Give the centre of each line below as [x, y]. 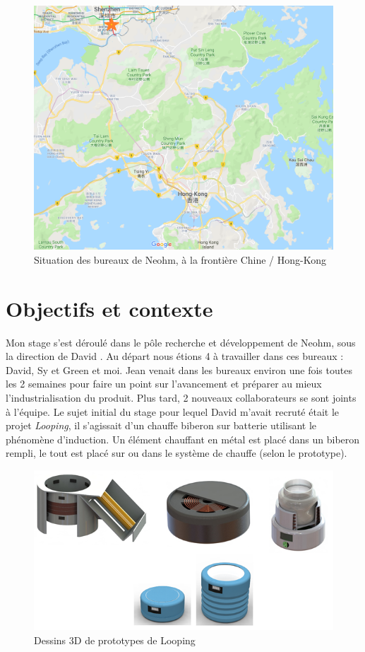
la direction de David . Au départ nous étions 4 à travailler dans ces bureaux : [175, 356]
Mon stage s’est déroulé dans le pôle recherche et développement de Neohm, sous [181, 342]
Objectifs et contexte [109, 308]
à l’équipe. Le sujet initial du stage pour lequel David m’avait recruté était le [172, 411]
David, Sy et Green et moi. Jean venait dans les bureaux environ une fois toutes [179, 369]
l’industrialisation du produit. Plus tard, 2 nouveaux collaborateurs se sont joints [181, 398]
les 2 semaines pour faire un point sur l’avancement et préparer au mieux [164, 384]
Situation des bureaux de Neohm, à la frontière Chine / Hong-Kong [180, 259]
